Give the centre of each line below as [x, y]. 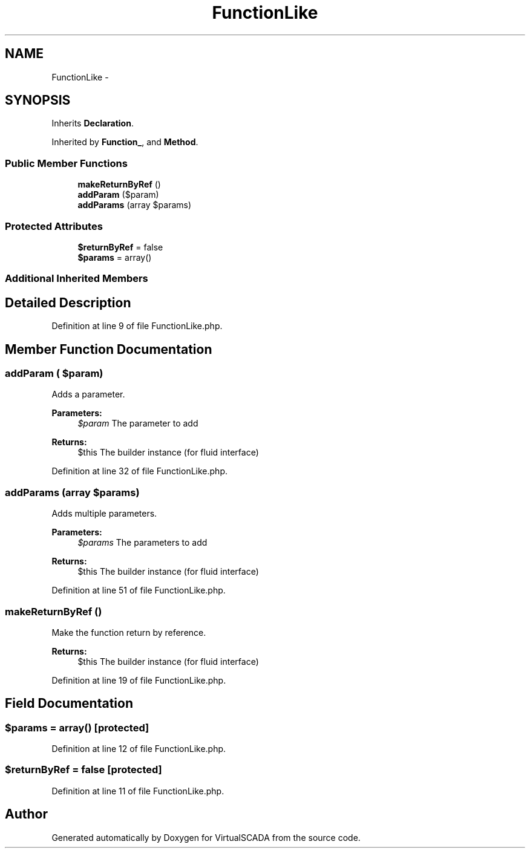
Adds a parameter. [88, 394]
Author [26, 814]
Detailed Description [68, 302]
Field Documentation [69, 704]
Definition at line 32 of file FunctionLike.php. [139, 471]
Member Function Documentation [109, 349]
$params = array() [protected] [77, 727]
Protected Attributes [54, 226]
